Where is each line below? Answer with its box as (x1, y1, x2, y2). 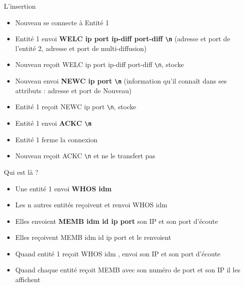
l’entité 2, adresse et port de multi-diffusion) (15, 43, 147, 53)
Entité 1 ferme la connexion (15, 134, 98, 144)
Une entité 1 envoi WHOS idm (15, 183, 112, 193)
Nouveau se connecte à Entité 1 (15, 17, 109, 27)
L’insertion (4, 1, 36, 11)
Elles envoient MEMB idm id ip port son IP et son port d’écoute (15, 216, 218, 226)
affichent (15, 274, 41, 285)
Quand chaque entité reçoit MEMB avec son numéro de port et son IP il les (15, 265, 241, 275)
